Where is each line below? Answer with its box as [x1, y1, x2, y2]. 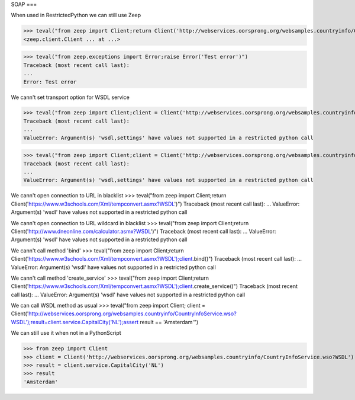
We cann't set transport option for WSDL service [11, 94, 130, 101]
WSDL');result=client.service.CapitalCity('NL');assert [11, 318, 139, 325]
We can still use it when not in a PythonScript [11, 329, 121, 337]
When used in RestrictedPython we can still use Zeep [11, 12, 141, 19]
